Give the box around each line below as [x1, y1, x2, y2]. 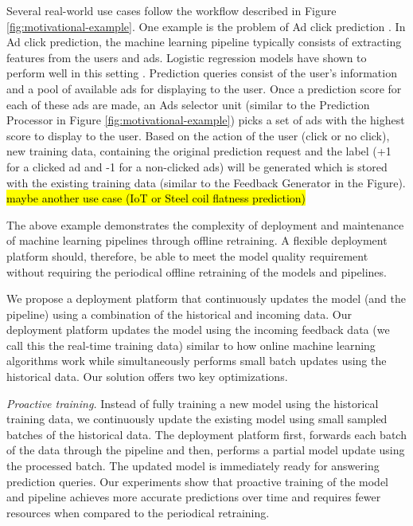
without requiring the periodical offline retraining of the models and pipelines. [6, 263, 387, 280]
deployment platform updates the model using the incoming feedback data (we [6, 321, 390, 338]
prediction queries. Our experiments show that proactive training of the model [6, 473, 388, 489]
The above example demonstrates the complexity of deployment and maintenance [6, 216, 404, 233]
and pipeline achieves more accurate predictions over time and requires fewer [6, 489, 381, 505]
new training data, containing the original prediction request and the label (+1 [6, 143, 392, 159]
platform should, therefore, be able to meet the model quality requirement [6, 247, 368, 264]
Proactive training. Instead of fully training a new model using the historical [6, 394, 379, 411]
